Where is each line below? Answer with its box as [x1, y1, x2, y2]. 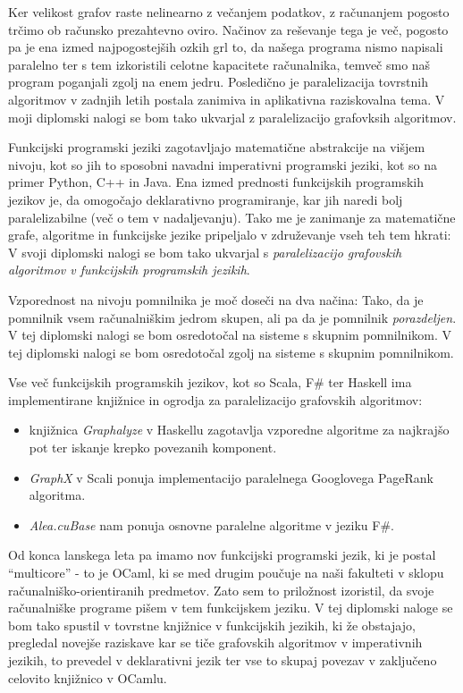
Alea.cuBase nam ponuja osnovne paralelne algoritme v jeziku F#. [29, 515, 394, 534]
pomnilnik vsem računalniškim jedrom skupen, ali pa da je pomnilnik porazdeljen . [8, 308, 457, 326]
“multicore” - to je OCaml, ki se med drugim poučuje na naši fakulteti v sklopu [8, 563, 444, 582]
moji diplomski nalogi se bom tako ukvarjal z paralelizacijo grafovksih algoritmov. [8, 107, 457, 126]
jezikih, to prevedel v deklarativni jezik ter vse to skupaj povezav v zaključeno [8, 651, 437, 669]
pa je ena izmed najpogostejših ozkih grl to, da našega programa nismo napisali [8, 38, 443, 56]
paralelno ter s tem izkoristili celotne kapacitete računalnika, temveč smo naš [8, 55, 431, 73]
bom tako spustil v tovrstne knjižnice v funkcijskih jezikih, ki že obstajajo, [8, 615, 416, 634]
